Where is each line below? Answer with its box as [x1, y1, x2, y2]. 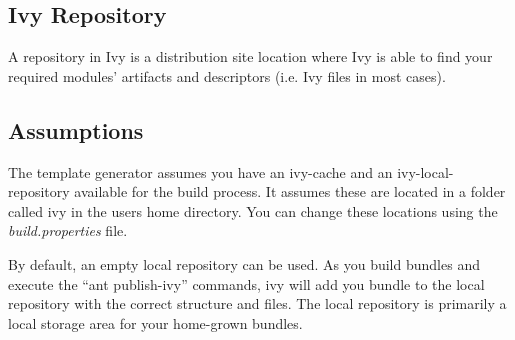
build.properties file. [8, 220, 128, 241]
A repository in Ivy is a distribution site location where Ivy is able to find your [8, 46, 493, 67]
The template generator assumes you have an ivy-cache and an [8, 161, 393, 182]
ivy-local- [397, 161, 454, 182]
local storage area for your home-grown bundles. [8, 312, 303, 333]
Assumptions [8, 114, 144, 145]
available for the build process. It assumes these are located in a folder [74, 181, 506, 202]
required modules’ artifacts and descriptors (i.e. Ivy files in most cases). [8, 65, 446, 86]
